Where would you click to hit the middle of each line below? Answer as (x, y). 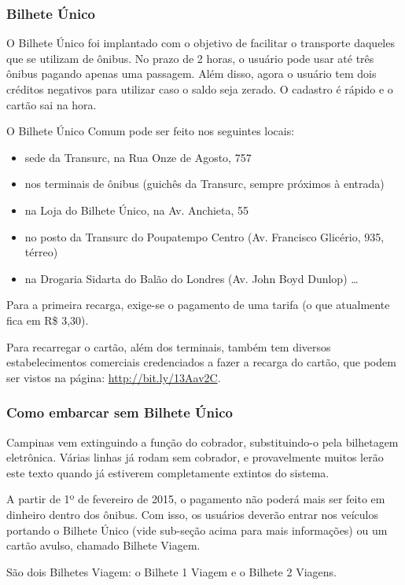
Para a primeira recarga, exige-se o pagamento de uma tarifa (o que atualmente (198, 305)
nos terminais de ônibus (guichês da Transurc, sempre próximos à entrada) (204, 184)
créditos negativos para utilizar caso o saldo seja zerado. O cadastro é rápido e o (200, 89)
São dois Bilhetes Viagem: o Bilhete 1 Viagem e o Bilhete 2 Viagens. (171, 571)
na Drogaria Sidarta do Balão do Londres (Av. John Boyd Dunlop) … (191, 278)
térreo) (41, 252)
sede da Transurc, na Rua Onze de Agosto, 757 (138, 157)
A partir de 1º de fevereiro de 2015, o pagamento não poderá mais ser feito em (196, 499)
